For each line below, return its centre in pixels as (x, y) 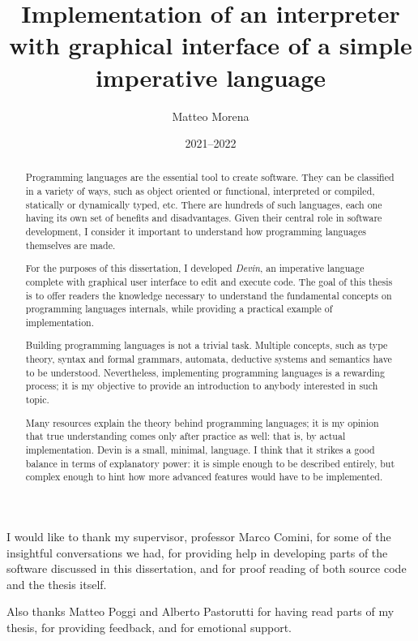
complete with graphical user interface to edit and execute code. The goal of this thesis (209, 281)
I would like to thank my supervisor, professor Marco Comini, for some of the (199, 536)
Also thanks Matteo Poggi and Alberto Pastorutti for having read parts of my (200, 611)
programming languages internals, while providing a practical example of (179, 309)
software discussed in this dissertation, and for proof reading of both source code (207, 568)
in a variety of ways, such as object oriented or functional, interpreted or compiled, (200, 191)
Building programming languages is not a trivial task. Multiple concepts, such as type (207, 345)
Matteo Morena (211, 116)
